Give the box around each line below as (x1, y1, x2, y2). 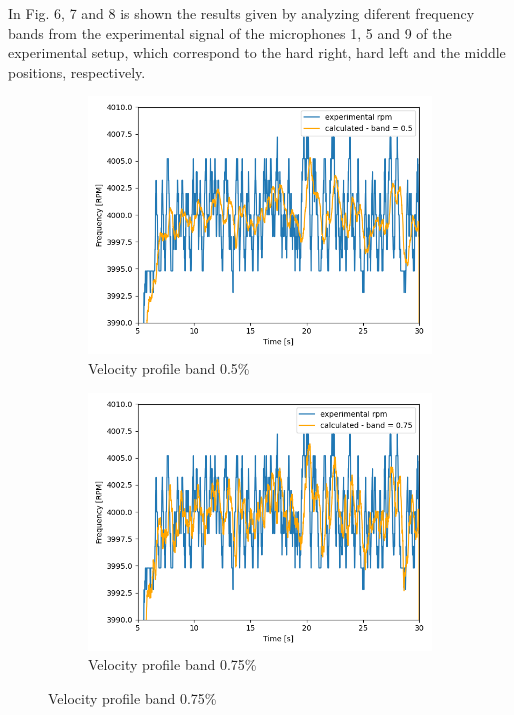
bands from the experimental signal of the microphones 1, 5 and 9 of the (8, 22, 452, 43)
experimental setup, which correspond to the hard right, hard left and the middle (8, 42, 506, 63)
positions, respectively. (8, 61, 146, 82)
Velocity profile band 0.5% (88, 357, 250, 378)
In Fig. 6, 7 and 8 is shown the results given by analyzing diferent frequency (8, 3, 475, 23)
